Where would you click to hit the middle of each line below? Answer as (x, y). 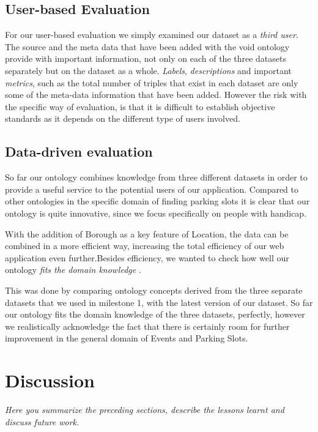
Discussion (50, 380)
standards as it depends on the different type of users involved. (123, 118)
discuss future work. (42, 421)
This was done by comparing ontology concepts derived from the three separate (154, 290)
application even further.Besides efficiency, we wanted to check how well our (147, 257)
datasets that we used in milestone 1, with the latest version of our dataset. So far (159, 302)
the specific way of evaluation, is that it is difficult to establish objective (140, 106)
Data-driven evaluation (79, 151)
